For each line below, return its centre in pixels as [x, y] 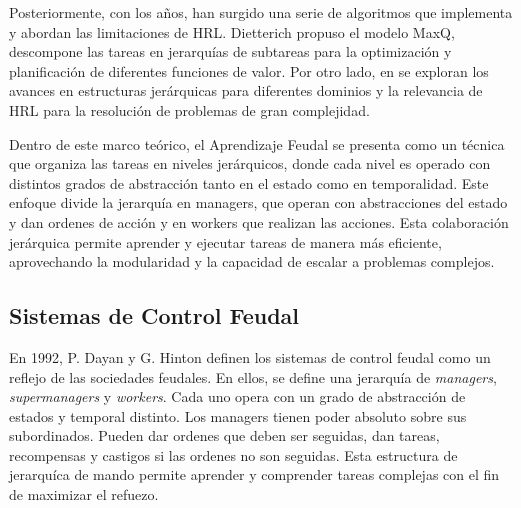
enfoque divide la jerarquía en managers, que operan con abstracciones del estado [258, 202]
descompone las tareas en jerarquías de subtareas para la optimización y [230, 51]
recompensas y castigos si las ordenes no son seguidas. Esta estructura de [233, 454]
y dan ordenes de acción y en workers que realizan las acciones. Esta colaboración [259, 221]
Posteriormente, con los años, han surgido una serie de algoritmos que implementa [261, 12]
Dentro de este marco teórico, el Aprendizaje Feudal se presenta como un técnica [257, 143]
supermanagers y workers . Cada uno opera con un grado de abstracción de [237, 396]
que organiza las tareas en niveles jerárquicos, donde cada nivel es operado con [250, 163]
